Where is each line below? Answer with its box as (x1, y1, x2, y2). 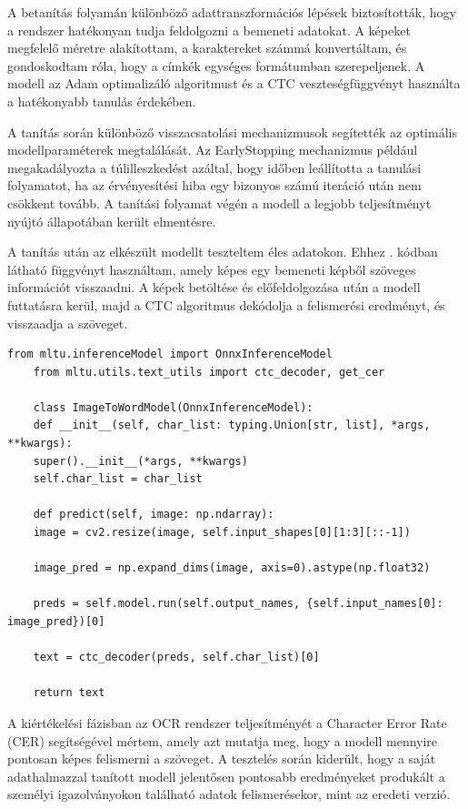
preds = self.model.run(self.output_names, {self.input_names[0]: (33, 597, 443, 611)
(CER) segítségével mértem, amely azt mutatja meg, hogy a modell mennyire (7, 731, 438, 750)
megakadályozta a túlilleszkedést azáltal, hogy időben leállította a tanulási (7, 157, 422, 177)
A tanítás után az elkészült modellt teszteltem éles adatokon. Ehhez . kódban (7, 242, 438, 261)
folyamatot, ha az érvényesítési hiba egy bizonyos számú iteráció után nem (7, 176, 422, 195)
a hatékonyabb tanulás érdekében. (7, 91, 196, 110)
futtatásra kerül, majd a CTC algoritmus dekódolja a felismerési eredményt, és (7, 295, 445, 314)
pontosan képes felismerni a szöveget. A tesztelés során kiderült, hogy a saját (7, 749, 436, 768)
